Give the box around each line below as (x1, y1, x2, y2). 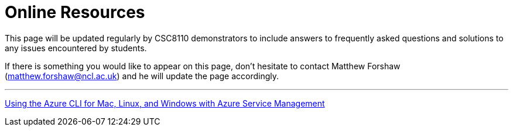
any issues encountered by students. (5, 43, 147, 53)
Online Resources (5, 2, 145, 22)
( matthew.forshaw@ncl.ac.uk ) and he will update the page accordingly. (5, 70, 279, 81)
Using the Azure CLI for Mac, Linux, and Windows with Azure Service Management (5, 98, 325, 108)
